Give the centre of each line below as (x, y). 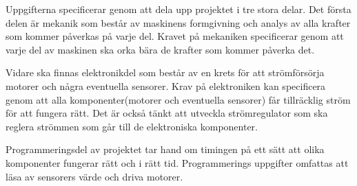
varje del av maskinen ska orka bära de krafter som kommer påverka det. (160, 49)
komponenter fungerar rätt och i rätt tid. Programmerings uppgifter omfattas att (177, 162)
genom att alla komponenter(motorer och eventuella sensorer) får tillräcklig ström (178, 99)
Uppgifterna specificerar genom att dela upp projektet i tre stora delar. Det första (178, 9)
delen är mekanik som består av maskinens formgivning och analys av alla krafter (178, 22)
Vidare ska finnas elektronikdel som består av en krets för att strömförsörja (165, 72)
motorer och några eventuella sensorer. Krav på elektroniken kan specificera (166, 85)
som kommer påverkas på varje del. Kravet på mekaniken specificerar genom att (175, 36)
